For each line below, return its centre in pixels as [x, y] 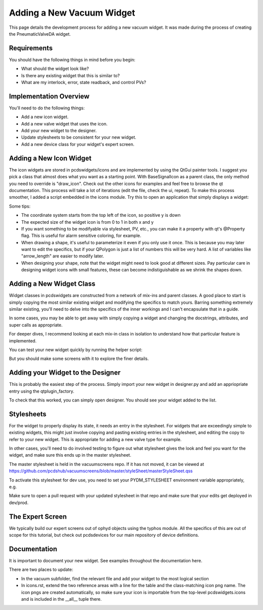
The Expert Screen [38, 516]
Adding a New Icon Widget [50, 158]
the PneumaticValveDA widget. [40, 34]
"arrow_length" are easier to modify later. [63, 256]
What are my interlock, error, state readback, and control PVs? [84, 83]
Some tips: [20, 206]
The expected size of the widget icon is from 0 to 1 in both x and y [87, 222]
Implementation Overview [49, 96]
